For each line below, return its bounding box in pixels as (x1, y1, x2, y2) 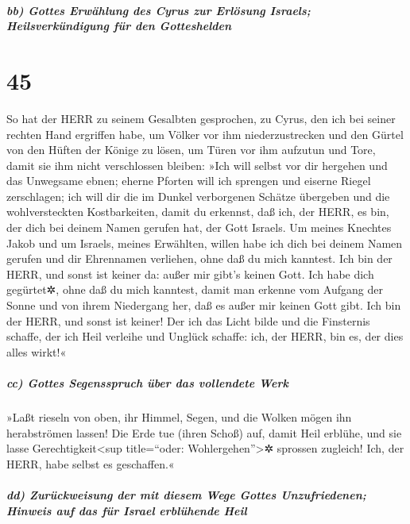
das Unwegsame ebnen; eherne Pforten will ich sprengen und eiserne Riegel (6, 172, 371, 189)
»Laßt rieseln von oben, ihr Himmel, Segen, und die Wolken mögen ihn (6, 408, 352, 425)
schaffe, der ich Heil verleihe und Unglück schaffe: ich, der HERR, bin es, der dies (6, 328, 404, 345)
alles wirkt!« (6, 343, 67, 360)
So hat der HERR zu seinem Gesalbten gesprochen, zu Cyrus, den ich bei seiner (6, 110, 396, 126)
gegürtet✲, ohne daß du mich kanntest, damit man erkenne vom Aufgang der (6, 281, 383, 298)
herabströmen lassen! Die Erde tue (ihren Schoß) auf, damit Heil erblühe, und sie (6, 424, 402, 441)
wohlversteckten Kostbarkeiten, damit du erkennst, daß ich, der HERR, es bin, (6, 203, 389, 220)
